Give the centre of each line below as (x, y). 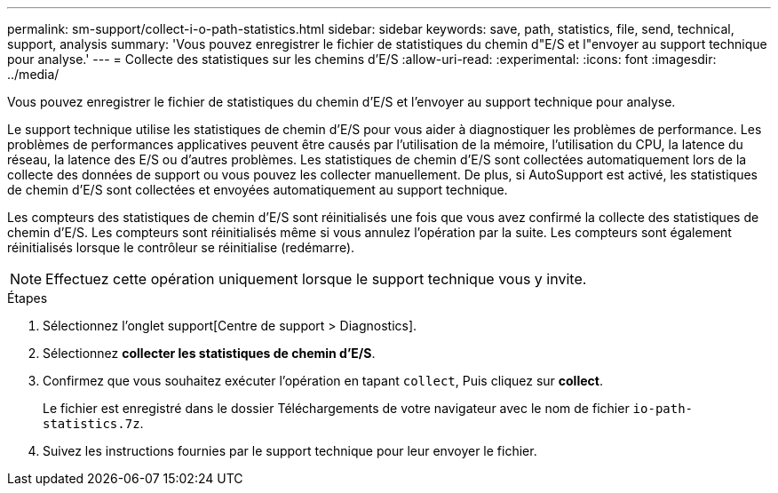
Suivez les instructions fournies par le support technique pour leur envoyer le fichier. (290, 451)
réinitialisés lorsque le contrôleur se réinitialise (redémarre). (181, 247)
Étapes (28, 298)
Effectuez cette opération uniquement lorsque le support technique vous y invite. (316, 279)
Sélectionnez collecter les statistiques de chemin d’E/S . (209, 353)
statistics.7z (91, 424)
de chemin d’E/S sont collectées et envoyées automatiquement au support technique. (258, 190)
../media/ (33, 74)
